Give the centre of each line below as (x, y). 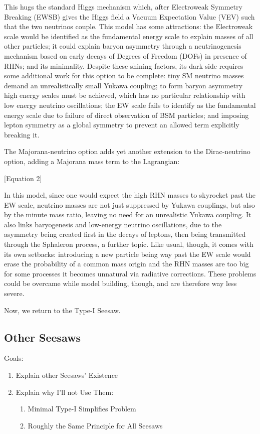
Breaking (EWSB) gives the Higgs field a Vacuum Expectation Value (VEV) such (129, 16)
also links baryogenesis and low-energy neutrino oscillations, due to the (113, 224)
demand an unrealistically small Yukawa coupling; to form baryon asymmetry (123, 85)
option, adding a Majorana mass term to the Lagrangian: (92, 161)
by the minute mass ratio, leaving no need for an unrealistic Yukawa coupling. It (128, 214)
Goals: (14, 358)
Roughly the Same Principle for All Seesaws (95, 425)
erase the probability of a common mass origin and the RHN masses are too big (126, 264)
